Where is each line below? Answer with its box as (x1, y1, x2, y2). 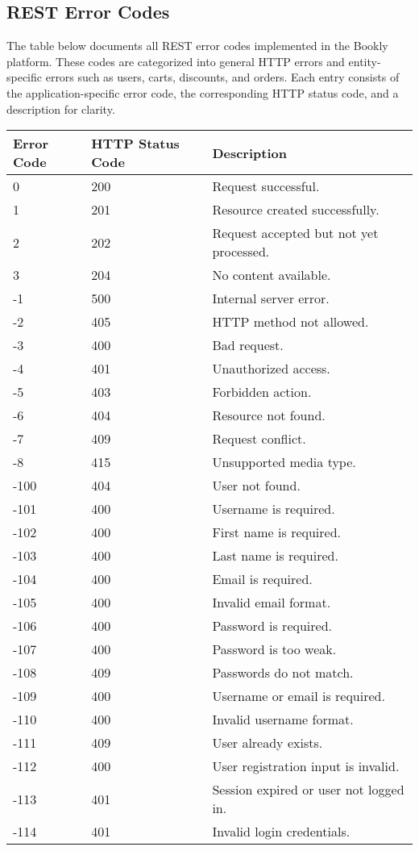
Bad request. (212, 336, 284, 355)
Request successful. (212, 177, 320, 196)
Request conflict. (212, 429, 306, 448)
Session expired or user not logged (212, 780, 404, 799)
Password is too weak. (212, 640, 337, 659)
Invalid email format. (212, 593, 331, 612)
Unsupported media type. (212, 453, 356, 472)
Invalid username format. (212, 710, 354, 729)
